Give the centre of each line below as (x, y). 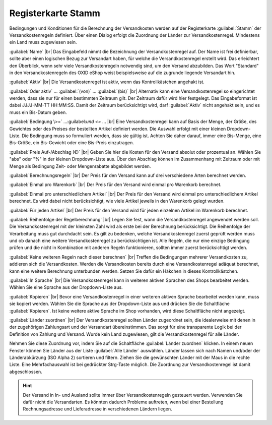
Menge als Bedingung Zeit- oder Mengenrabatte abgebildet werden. (80, 166)
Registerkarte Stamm (55, 13)
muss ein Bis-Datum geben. (38, 112)
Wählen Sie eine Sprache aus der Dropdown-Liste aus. (66, 287)
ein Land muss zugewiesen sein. (43, 42)
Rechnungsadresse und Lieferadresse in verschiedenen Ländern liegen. (97, 409)
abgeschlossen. (26, 372)
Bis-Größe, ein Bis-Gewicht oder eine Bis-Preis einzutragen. (72, 143)
